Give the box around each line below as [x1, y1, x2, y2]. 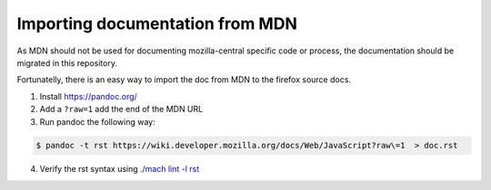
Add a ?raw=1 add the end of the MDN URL [39, 104, 204, 115]
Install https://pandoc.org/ [39, 90, 138, 101]
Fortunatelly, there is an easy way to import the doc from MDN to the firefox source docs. [16, 74, 352, 85]
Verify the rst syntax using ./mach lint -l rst [39, 164, 200, 175]
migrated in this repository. [16, 57, 118, 68]
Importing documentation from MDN [16, 14, 297, 33]
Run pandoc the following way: [39, 116, 155, 127]
